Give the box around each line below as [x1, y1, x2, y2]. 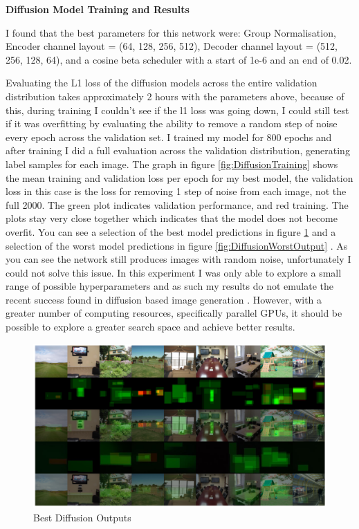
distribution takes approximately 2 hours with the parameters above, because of [6, 89, 344, 103]
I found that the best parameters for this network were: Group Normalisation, [6, 25, 336, 39]
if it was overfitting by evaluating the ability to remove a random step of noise [6, 116, 338, 131]
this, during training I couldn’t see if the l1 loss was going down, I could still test [6, 102, 349, 117]
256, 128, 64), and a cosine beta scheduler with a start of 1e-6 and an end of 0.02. [6, 52, 352, 66]
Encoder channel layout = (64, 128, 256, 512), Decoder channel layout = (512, [6, 39, 338, 53]
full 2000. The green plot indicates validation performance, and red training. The [6, 197, 349, 212]
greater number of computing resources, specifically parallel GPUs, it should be [6, 306, 342, 320]
